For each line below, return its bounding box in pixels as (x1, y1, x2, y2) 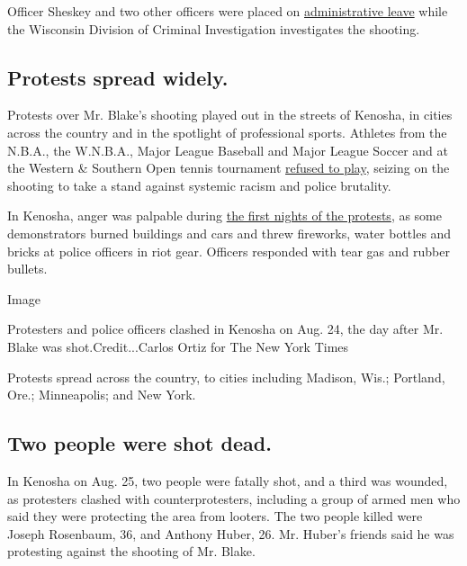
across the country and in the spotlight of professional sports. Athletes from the (7, 122, 447, 141)
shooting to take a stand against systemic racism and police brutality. (7, 175, 391, 194)
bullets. (7, 259, 48, 278)
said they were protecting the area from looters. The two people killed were (7, 507, 423, 526)
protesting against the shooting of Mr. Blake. (7, 542, 256, 561)
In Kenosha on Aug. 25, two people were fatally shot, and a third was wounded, (7, 471, 448, 490)
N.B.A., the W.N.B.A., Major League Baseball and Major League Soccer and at (7, 140, 449, 159)
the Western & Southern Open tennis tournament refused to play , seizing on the (7, 158, 450, 177)
